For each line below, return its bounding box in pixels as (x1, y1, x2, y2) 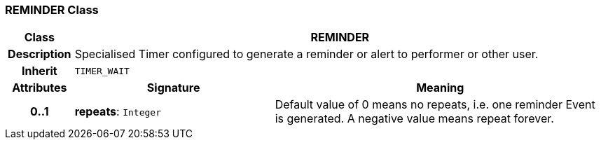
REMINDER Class (5, 3, 99, 17)
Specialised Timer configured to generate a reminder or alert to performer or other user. (74, 47, 539, 62)
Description (8, 47, 71, 62)
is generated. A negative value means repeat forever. (275, 111, 554, 126)
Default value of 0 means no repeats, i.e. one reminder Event (275, 97, 595, 112)
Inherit (21, 64, 57, 78)
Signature (146, 81, 200, 95)
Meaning (416, 81, 464, 95)
